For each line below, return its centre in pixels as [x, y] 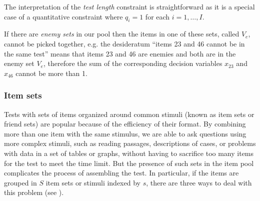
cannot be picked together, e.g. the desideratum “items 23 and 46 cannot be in [124, 43]
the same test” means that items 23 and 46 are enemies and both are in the [120, 53]
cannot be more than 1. [51, 73]
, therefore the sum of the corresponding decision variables [133, 63]
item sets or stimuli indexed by [93, 182]
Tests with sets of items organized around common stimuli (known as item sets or [129, 114]
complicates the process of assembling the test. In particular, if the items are [121, 173]
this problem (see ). [34, 192]
